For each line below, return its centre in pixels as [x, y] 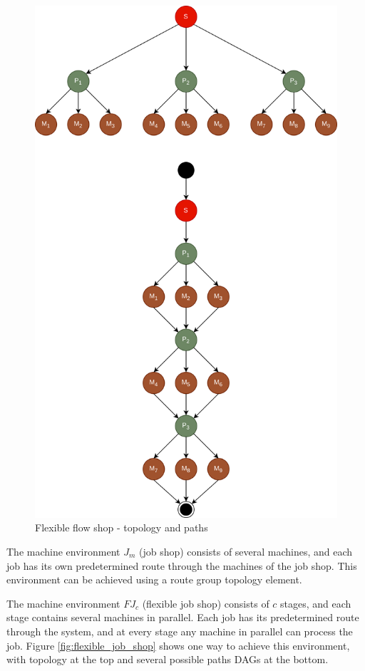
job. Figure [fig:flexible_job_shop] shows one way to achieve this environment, [178, 645]
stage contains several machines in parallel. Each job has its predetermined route [183, 617]
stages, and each [316, 603]
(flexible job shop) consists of [206, 603]
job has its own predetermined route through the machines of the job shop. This [182, 565]
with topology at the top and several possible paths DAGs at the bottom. [168, 659]
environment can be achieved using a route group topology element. [154, 579]
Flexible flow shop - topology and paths [122, 527]
